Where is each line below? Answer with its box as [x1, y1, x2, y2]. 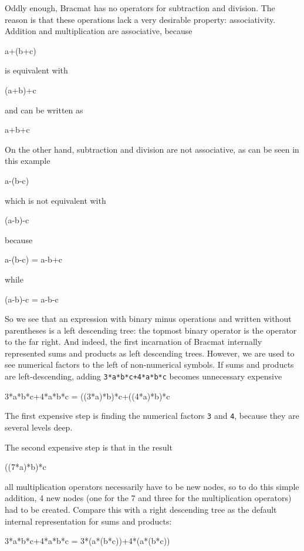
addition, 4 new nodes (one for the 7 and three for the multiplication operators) [5, 492, 292, 504]
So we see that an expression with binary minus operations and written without [5, 313, 292, 325]
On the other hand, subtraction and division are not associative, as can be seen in [5, 143, 299, 155]
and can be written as [5, 103, 83, 116]
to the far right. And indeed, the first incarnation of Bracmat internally [5, 335, 262, 348]
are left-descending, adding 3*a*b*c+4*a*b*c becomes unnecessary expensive [5, 370, 282, 382]
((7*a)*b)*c [5, 461, 46, 473]
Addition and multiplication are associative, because [5, 25, 192, 37]
